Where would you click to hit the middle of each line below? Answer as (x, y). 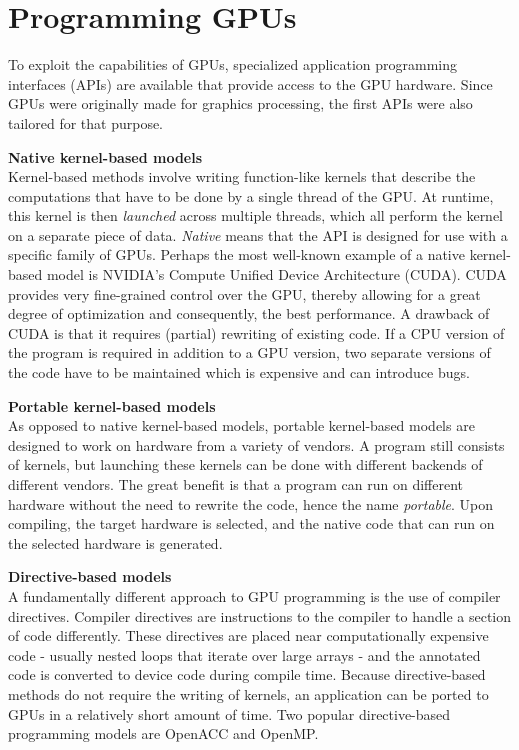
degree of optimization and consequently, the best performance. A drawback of (249, 313)
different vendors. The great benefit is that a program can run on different (236, 484)
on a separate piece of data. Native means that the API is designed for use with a (258, 234)
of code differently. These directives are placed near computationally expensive (248, 635)
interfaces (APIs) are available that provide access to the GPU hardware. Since (250, 83)
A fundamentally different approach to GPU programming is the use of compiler (254, 595)
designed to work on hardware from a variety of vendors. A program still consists (256, 444)
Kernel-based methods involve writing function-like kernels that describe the (242, 176)
